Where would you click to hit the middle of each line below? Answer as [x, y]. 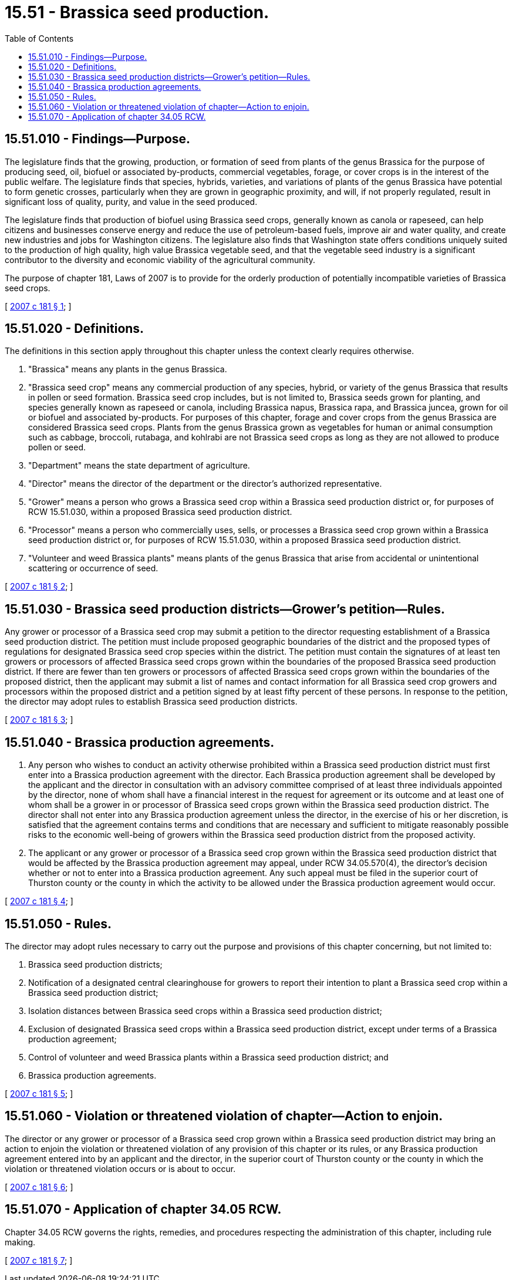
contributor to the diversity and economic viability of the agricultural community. [160, 260]
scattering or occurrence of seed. [93, 568]
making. [20, 1242]
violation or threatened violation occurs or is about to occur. [120, 1168]
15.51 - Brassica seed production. [137, 12]
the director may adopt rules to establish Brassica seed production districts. [151, 702]
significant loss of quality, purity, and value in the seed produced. [131, 201]
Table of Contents [39, 38]
